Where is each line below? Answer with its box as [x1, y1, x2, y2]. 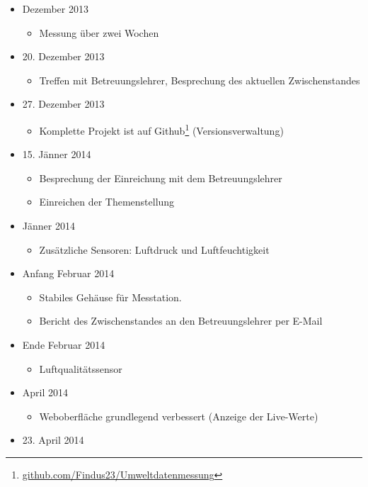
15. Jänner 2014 [22, 147, 91, 162]
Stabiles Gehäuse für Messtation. [39, 289, 182, 304]
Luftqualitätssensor [39, 361, 122, 376]
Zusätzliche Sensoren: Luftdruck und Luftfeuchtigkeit [39, 242, 270, 257]
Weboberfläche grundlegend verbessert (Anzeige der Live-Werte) [39, 408, 318, 423]
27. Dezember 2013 [22, 96, 105, 111]
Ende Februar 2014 [22, 337, 105, 352]
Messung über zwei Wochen [39, 25, 159, 40]
